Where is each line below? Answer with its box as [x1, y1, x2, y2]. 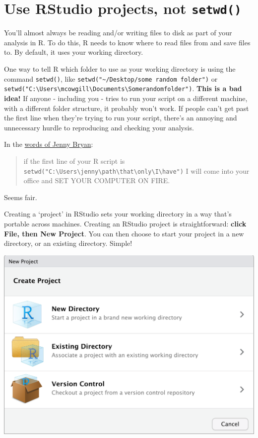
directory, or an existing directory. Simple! [4, 238, 132, 248]
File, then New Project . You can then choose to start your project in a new [4, 228, 244, 238]
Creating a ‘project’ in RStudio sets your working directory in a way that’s [4, 209, 232, 219]
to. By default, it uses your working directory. [4, 47, 143, 57]
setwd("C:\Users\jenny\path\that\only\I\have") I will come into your [23, 165, 250, 176]
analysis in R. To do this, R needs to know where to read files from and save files [4, 37, 251, 47]
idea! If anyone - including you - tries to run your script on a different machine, [4, 93, 248, 103]
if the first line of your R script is [23, 155, 125, 166]
